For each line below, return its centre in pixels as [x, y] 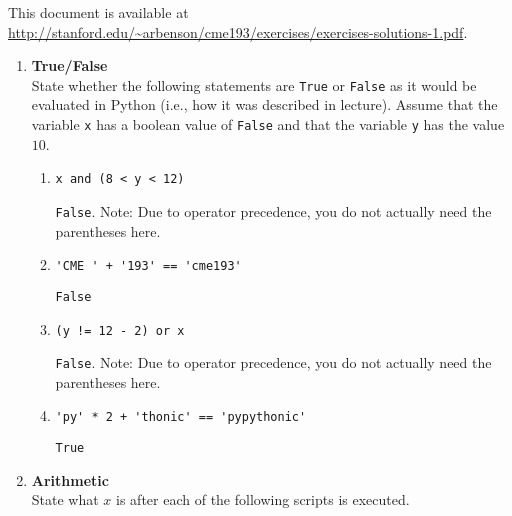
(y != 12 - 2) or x [120, 330]
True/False [69, 65]
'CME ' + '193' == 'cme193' [148, 266]
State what [65, 499]
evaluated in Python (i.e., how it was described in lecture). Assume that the [264, 104]
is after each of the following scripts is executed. [263, 499]
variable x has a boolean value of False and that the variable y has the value [268, 124]
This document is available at [98, 12]
